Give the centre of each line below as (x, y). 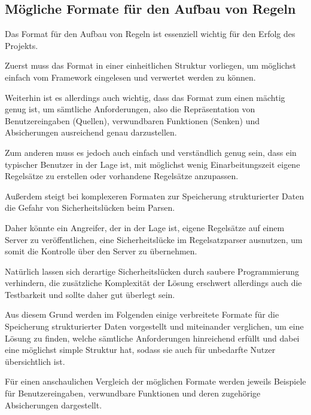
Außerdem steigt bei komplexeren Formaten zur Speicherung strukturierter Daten (155, 196)
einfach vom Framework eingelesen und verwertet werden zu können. (130, 77)
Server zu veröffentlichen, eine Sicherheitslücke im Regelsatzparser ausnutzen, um (154, 239)
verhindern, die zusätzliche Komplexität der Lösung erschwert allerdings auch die (153, 283)
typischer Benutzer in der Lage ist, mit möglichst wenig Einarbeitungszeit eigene (153, 164)
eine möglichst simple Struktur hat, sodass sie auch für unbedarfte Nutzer (140, 350)
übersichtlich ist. (35, 361)
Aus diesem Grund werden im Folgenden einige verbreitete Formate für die (142, 314)
